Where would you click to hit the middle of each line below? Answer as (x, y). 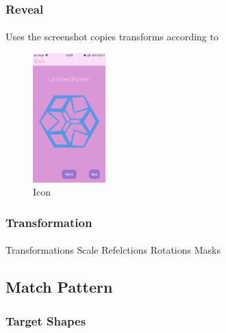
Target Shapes (46, 320)
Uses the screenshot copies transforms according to (112, 37)
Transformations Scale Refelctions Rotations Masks (113, 250)
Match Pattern (59, 287)
